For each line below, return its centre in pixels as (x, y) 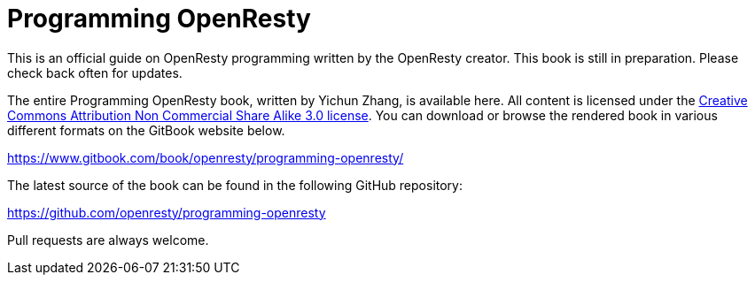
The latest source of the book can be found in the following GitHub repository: (235, 185)
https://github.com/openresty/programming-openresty (167, 212)
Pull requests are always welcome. (108, 240)
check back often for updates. (95, 72)
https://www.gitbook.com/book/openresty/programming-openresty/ (206, 157)
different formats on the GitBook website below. (146, 130)
